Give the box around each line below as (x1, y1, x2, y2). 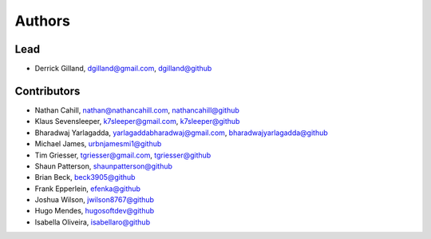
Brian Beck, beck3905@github (34, 173, 136, 182)
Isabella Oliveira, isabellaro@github (34, 217, 151, 227)
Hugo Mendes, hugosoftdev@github (34, 206, 155, 216)
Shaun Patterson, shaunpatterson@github (34, 161, 173, 171)
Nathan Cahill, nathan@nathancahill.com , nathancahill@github (34, 105, 239, 115)
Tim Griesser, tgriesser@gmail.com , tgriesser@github (34, 150, 212, 160)
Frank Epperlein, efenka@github (34, 184, 141, 193)
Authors (14, 12, 71, 30)
